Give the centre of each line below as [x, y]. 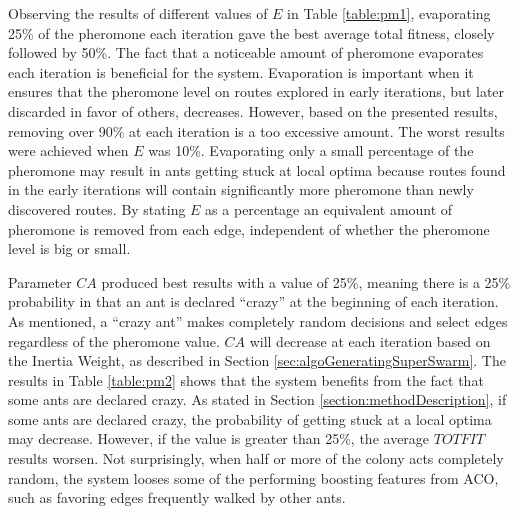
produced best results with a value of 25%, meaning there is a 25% [306, 281]
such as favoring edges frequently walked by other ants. [177, 497]
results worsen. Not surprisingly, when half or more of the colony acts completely [256, 458]
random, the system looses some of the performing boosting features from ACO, [253, 477]
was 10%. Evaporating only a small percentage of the [311, 150]
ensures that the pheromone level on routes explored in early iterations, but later [256, 91]
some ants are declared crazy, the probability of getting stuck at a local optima [250, 418]
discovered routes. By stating [97, 208]
